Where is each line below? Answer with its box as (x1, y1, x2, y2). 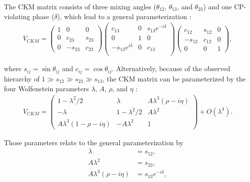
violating (4, 11, 30, 21)
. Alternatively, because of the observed (111, 63, 230, 74)
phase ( (32, 11, 55, 21)
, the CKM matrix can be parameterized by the (102, 73, 246, 83)
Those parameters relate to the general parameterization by (4, 137, 184, 147)
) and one (203, 1, 232, 11)
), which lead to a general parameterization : (57, 11, 192, 21)
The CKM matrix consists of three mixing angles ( (4, 1, 156, 11)
